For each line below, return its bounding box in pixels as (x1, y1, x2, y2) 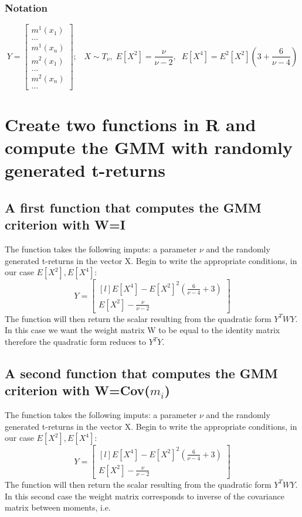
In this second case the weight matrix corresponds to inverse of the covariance (5, 489, 284, 502)
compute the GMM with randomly (5, 135, 293, 159)
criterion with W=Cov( (5, 381, 150, 399)
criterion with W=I (5, 215, 125, 234)
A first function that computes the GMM (5, 198, 262, 216)
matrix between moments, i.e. (5, 501, 111, 513)
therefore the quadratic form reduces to (5, 335, 146, 348)
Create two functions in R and (5, 112, 256, 136)
